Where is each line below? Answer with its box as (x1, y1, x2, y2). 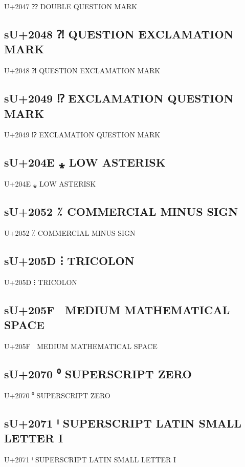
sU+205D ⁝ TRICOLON (4, 252, 135, 268)
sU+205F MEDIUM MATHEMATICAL (4, 301, 230, 317)
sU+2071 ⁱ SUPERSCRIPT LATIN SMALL (4, 415, 242, 431)
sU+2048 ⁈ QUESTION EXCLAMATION (4, 26, 234, 42)
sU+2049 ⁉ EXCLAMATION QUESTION (4, 90, 234, 106)
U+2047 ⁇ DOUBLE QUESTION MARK (4, 1, 138, 11)
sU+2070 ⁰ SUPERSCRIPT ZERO (4, 366, 192, 381)
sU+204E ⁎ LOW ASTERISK (4, 154, 166, 170)
